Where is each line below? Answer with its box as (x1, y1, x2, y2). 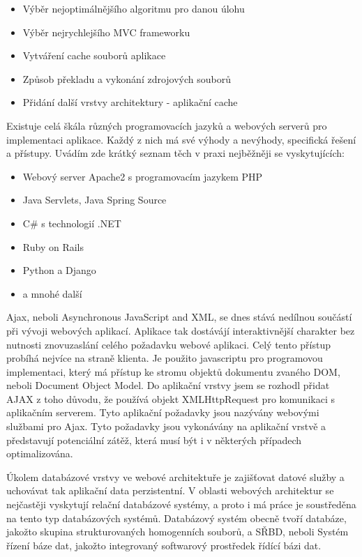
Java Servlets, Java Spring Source (22, 192, 167, 207)
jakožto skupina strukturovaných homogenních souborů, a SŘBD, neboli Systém (6, 524, 349, 539)
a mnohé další (22, 286, 82, 300)
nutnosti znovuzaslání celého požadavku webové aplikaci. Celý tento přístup (6, 337, 331, 351)
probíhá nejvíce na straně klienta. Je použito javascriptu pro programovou (6, 351, 323, 365)
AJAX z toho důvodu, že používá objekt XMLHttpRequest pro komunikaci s (6, 391, 335, 406)
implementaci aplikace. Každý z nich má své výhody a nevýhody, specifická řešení (6, 132, 356, 146)
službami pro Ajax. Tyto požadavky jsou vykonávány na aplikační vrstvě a (6, 419, 326, 434)
